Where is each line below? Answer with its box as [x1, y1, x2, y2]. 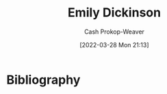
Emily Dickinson [67, 5, 162, 21]
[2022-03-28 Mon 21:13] [79, 40, 149, 49]
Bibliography [6, 72, 81, 87]
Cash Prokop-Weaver [83, 27, 145, 36]
